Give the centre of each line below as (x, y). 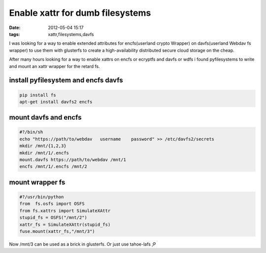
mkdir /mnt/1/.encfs (44, 153)
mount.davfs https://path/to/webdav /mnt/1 (73, 160)
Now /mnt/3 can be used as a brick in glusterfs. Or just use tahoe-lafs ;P (83, 244)
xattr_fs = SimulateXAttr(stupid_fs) (65, 224)
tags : (15, 34)
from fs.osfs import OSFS (52, 204)
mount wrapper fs (37, 182)
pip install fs (38, 95)
